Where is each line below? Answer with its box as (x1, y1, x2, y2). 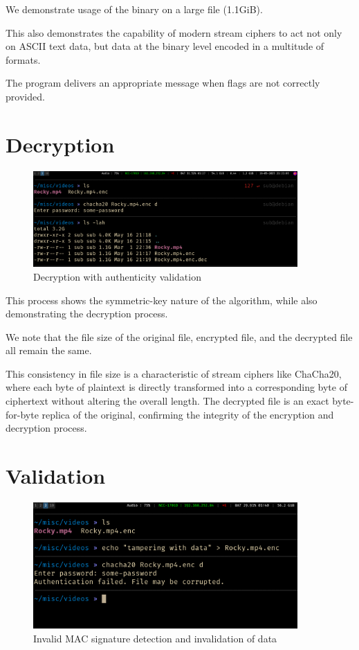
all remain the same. (6, 343, 92, 358)
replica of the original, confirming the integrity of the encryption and (42, 407, 334, 421)
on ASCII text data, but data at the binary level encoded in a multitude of (6, 39, 324, 53)
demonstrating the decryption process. (6, 306, 168, 321)
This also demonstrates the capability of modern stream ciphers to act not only (6, 25, 342, 39)
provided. (6, 89, 45, 103)
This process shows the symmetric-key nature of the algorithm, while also (6, 292, 317, 307)
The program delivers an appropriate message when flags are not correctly (6, 76, 320, 90)
